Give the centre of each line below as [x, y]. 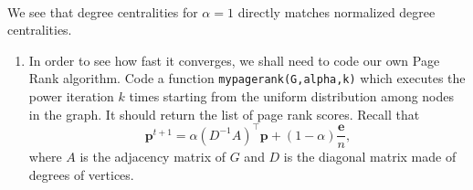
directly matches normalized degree [336, 11]
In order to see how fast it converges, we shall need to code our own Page [234, 60]
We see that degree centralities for [103, 11]
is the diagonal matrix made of [370, 157]
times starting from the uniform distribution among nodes [292, 96]
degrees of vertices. [81, 174]
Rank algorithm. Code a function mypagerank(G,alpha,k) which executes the [247, 78]
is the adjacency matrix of [153, 157]
